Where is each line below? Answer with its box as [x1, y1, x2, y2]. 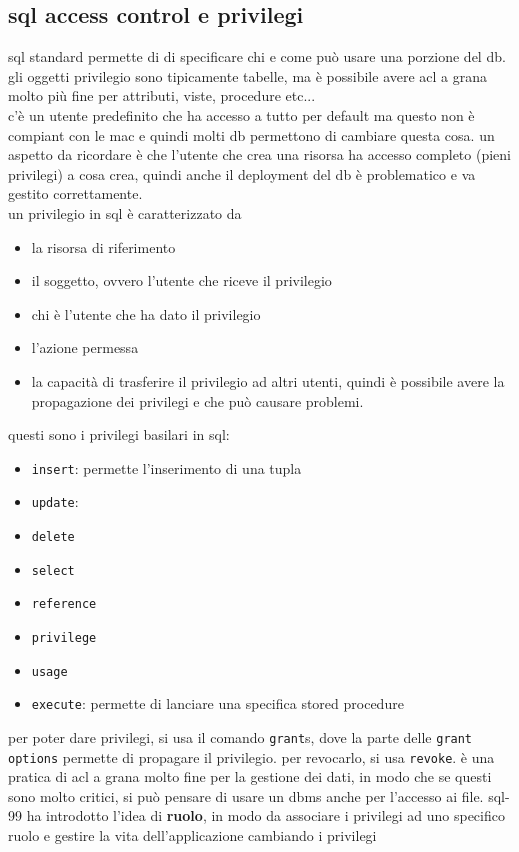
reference [31, 597, 97, 612]
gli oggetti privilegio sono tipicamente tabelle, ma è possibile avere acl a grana [8, 65, 488, 86]
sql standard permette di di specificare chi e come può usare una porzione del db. [8, 46, 506, 67]
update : [31, 491, 79, 512]
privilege [31, 630, 97, 645]
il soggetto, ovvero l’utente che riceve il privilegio [31, 270, 332, 291]
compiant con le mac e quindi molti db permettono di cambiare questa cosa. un [8, 124, 495, 145]
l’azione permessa [31, 337, 139, 358]
